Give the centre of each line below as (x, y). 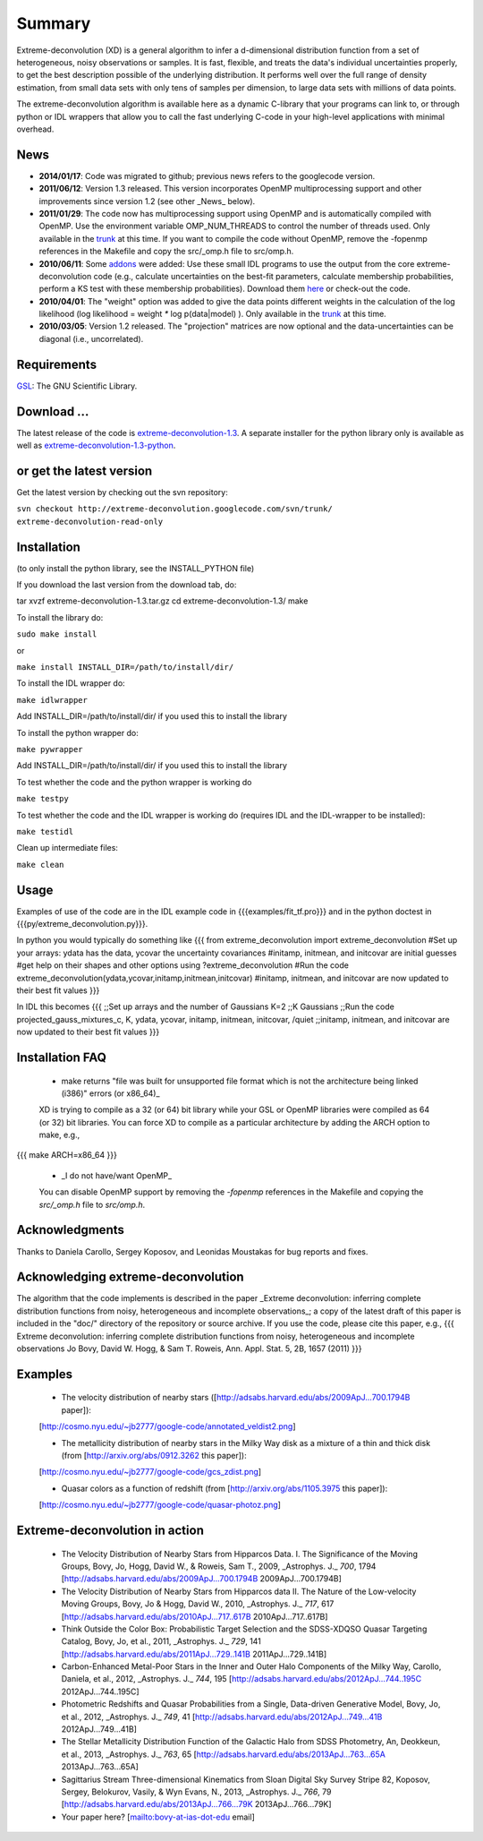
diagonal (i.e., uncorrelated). (91, 338)
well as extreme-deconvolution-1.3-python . (96, 445)
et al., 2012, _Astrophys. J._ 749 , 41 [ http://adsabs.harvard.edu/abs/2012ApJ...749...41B (222, 1717)
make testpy (42, 799)
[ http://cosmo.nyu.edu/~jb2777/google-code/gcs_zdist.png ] (150, 1472)
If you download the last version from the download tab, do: (127, 585)
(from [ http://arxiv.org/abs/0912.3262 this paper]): (154, 1456)
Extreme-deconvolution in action (110, 1530)
